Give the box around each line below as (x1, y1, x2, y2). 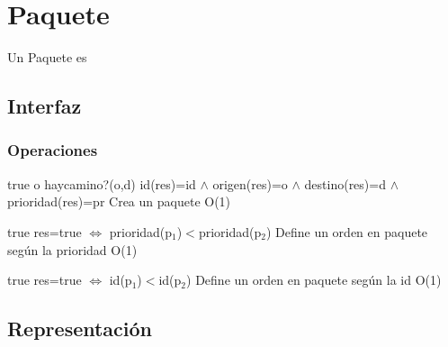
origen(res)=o (212, 174, 288, 193)
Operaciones (7, 139, 98, 161)
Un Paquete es (7, 48, 87, 67)
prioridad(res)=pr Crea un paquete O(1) (7, 192, 231, 211)
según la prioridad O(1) (7, 240, 138, 259)
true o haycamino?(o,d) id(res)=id (7, 174, 196, 193)
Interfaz (7, 92, 82, 120)
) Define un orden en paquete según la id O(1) (186, 270, 442, 289)
